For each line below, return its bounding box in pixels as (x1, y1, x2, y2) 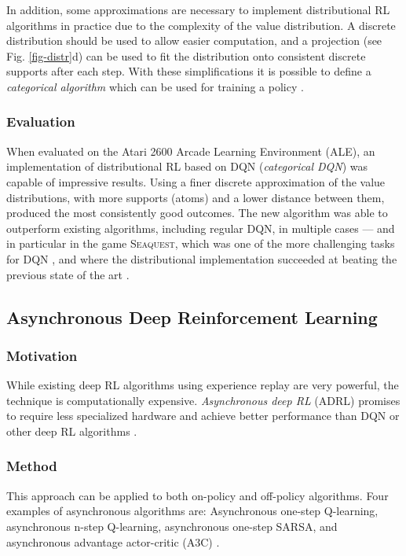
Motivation (6, 345, 78, 365)
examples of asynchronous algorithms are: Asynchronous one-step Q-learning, (6, 503, 379, 519)
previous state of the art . (6, 266, 130, 282)
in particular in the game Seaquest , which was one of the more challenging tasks (6, 235, 395, 252)
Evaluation (6, 112, 75, 131)
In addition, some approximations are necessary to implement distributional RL (6, 2, 390, 17)
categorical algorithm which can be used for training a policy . (6, 78, 304, 94)
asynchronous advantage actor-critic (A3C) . (6, 533, 220, 550)
